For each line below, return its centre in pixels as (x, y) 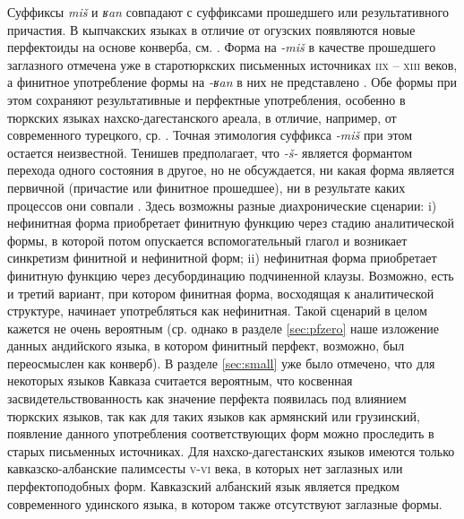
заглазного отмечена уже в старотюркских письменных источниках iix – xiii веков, (232, 64)
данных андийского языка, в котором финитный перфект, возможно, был (206, 346)
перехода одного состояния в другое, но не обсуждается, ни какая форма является (231, 170)
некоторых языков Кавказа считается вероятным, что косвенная (180, 381)
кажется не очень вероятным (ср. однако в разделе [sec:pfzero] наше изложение (223, 328)
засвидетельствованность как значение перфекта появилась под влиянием (207, 398)
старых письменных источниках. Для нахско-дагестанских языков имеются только (231, 450)
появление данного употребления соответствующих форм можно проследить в (221, 433)
